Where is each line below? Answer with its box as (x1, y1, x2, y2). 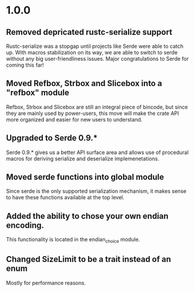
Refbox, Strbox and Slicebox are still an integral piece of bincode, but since (6, 103, 188, 110)
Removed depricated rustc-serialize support (6, 27, 173, 37)
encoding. (6, 220, 45, 230)
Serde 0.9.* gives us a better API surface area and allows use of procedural (6, 149, 189, 156)
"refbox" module (6, 88, 69, 98)
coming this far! (6, 61, 44, 68)
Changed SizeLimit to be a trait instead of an (6, 254, 172, 264)
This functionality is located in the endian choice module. (6, 236, 140, 245)
